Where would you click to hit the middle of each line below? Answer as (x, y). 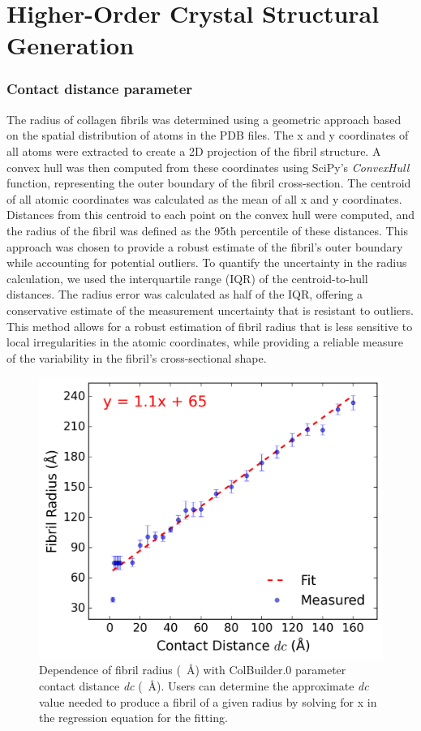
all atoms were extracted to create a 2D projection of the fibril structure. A (194, 150)
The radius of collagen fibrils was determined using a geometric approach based (204, 119)
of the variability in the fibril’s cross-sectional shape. (137, 357)
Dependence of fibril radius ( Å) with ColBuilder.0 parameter (193, 670)
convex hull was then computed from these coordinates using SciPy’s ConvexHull (208, 167)
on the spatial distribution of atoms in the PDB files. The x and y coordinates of (208, 135)
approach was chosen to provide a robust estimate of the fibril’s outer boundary (205, 246)
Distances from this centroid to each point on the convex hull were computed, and (210, 215)
